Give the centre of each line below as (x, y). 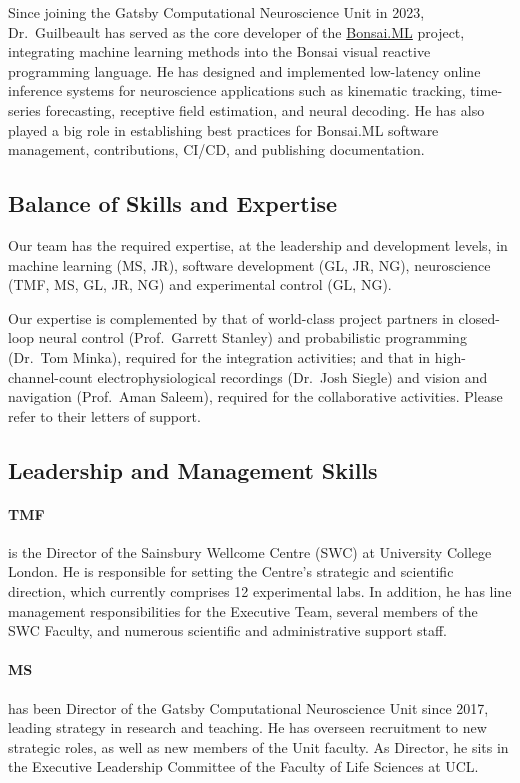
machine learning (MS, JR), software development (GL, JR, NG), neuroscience (249, 264)
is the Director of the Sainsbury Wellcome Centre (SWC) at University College (250, 551)
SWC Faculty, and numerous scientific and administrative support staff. (228, 630)
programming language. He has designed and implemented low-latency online (244, 70)
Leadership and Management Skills (193, 469)
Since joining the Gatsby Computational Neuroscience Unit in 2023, (216, 12)
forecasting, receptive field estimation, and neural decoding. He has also (265, 109)
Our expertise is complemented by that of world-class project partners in (231, 317)
